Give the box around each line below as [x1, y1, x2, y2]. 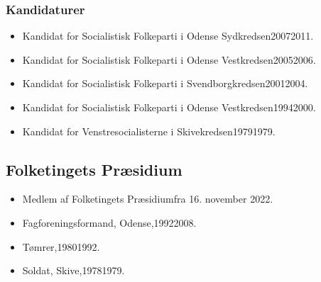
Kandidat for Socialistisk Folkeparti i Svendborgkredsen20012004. [22, 76, 308, 91]
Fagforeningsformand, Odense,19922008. [22, 215, 197, 230]
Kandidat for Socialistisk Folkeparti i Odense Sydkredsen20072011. [22, 28, 314, 43]
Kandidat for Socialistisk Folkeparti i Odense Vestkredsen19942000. [22, 100, 316, 114]
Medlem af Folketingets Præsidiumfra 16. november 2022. [22, 191, 273, 206]
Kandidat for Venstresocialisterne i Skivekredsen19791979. [22, 123, 276, 138]
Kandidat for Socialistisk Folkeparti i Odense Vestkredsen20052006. [22, 52, 316, 67]
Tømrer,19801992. [22, 239, 100, 254]
